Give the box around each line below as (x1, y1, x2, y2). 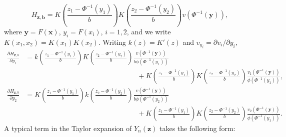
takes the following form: (159, 123, 235, 133)
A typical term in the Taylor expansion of (4, 123, 132, 133)
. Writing (98, 36, 126, 47)
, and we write (126, 26, 171, 36)
